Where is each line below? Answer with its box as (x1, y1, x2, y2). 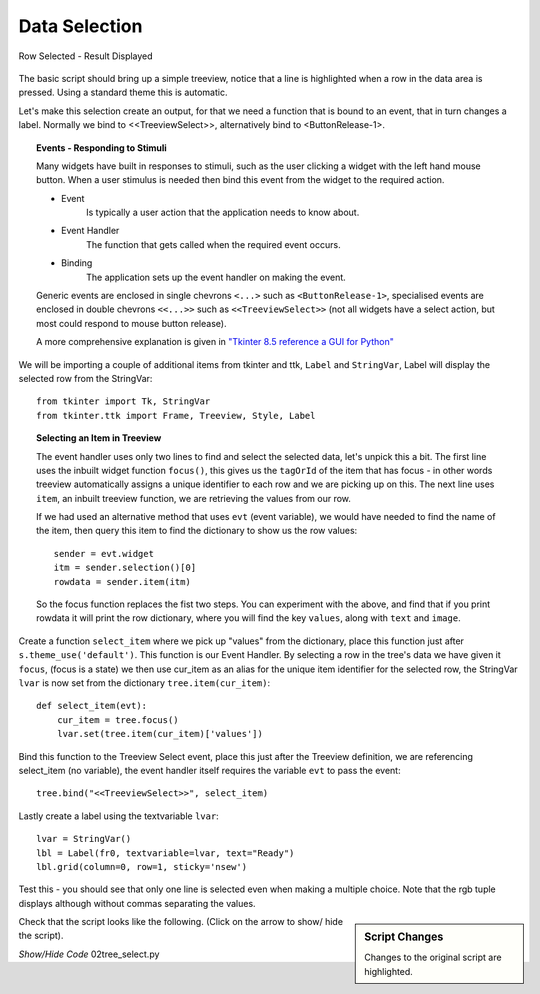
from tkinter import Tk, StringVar (36, 396, 211, 407)
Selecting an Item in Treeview (36, 432, 162, 444)
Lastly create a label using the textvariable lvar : (18, 810, 219, 822)
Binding (61, 257, 93, 269)
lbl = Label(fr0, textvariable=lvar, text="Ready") (36, 847, 295, 859)
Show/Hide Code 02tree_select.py (18, 948, 160, 960)
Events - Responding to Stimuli (36, 141, 167, 154)
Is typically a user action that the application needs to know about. (86, 206, 360, 219)
